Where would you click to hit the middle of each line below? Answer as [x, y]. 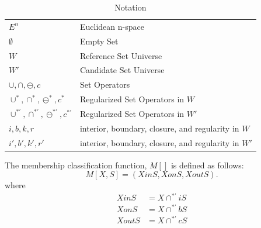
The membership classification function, [76, 165]
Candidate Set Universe [122, 70]
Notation [130, 7]
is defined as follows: [207, 165]
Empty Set [99, 41]
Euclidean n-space [112, 26]
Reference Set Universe [121, 55]
